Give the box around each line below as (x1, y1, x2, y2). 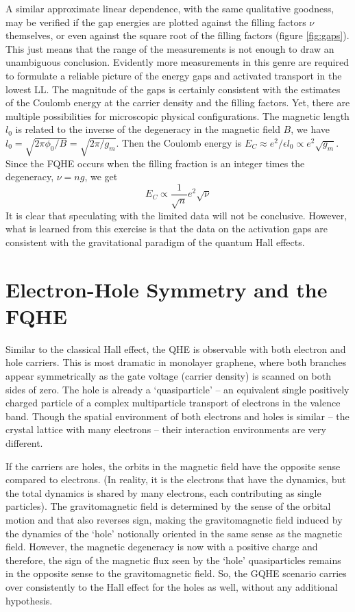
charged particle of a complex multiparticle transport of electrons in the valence (5, 395, 341, 410)
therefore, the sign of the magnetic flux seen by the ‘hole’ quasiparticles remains (5, 552, 341, 567)
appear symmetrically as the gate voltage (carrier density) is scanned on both (5, 369, 332, 382)
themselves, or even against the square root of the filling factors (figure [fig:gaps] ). (5, 28, 350, 42)
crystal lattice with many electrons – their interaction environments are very (5, 422, 326, 437)
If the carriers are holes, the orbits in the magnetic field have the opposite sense (5, 458, 341, 473)
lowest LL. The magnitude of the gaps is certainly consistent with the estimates (5, 82, 341, 96)
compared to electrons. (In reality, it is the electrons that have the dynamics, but (5, 472, 346, 487)
